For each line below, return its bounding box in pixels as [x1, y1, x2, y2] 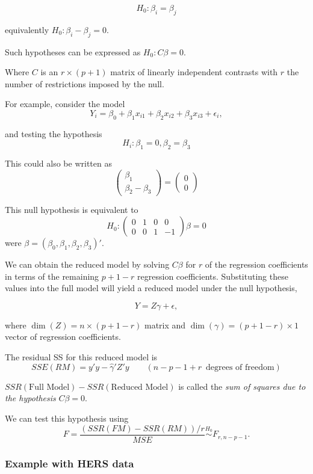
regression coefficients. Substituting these [137, 269, 288, 282]
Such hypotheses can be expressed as [5, 45, 141, 58]
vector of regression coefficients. [5, 330, 121, 343]
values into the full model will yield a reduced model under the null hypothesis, [5, 282, 297, 294]
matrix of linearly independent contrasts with [110, 66, 278, 78]
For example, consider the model [5, 97, 125, 110]
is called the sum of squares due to [178, 380, 306, 392]
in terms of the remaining [5, 269, 99, 282]
